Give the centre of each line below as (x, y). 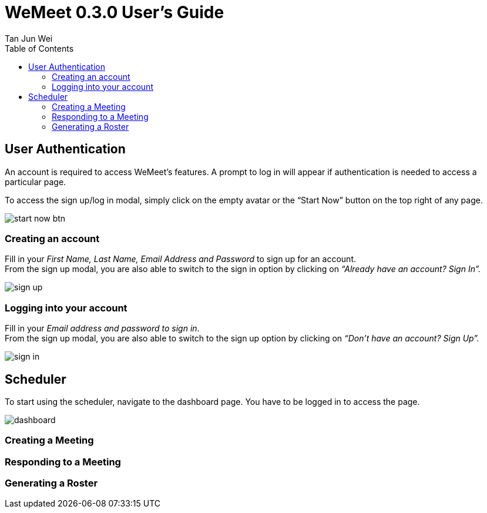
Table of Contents (39, 48)
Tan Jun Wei (29, 38)
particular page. (36, 182)
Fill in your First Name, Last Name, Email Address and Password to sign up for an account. (180, 259)
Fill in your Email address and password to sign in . (102, 328)
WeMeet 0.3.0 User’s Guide (115, 12)
